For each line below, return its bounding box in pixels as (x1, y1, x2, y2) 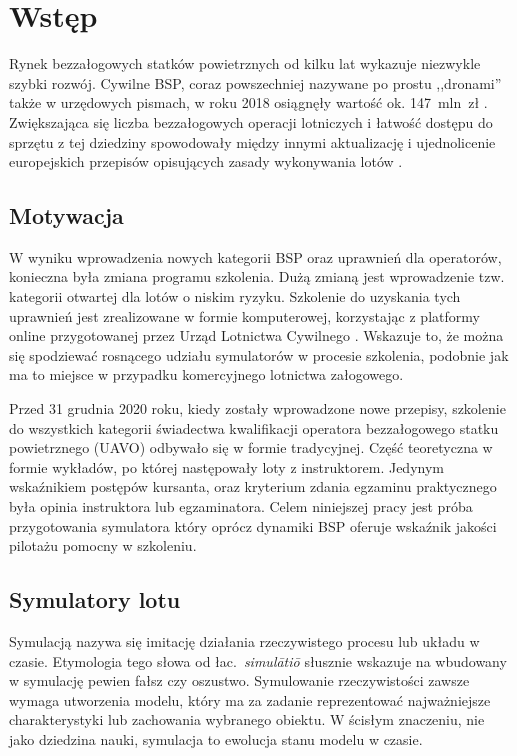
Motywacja (9, 200, 124, 231)
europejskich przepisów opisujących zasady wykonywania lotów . (9, 151, 403, 172)
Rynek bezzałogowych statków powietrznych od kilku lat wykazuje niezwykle (9, 53, 481, 74)
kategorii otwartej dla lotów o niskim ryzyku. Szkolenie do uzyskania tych (9, 286, 461, 307)
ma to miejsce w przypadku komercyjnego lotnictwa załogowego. (9, 364, 404, 385)
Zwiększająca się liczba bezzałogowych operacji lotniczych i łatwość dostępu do (9, 111, 493, 132)
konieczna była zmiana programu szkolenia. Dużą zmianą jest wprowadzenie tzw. (9, 266, 505, 287)
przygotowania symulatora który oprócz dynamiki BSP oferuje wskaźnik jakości (9, 515, 497, 536)
